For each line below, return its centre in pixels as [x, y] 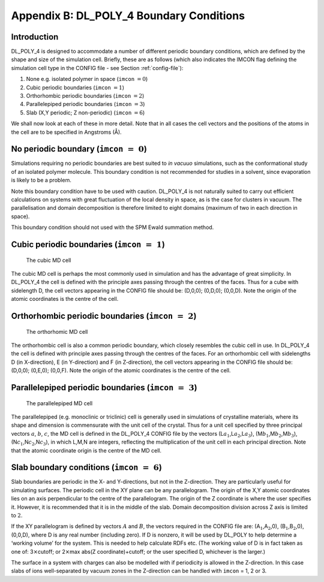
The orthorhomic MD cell [57, 331]
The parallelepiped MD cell [59, 403]
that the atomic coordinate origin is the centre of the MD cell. [86, 450]
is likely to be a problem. [41, 180]
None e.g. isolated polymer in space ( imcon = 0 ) [87, 79]
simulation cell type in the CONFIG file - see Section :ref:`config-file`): [97, 68]
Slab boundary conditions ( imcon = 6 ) [86, 468]
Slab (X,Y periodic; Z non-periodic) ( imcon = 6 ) [85, 112]
